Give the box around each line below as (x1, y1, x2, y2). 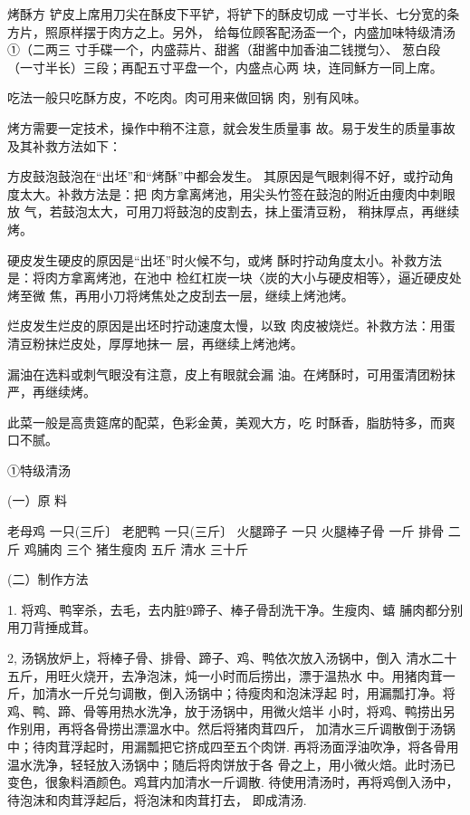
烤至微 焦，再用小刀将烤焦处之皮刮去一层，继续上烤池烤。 (7, 285, 354, 304)
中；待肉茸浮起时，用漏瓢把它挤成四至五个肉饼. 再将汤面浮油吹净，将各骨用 (7, 737, 459, 755)
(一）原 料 (7, 491, 68, 510)
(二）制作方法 (7, 570, 89, 589)
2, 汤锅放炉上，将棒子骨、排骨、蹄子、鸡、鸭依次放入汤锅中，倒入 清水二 (7, 648, 445, 667)
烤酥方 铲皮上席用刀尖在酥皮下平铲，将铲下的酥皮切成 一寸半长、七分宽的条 (7, 5, 460, 23)
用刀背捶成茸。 (7, 618, 96, 637)
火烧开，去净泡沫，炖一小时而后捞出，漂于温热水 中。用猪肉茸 (70, 666, 443, 685)
